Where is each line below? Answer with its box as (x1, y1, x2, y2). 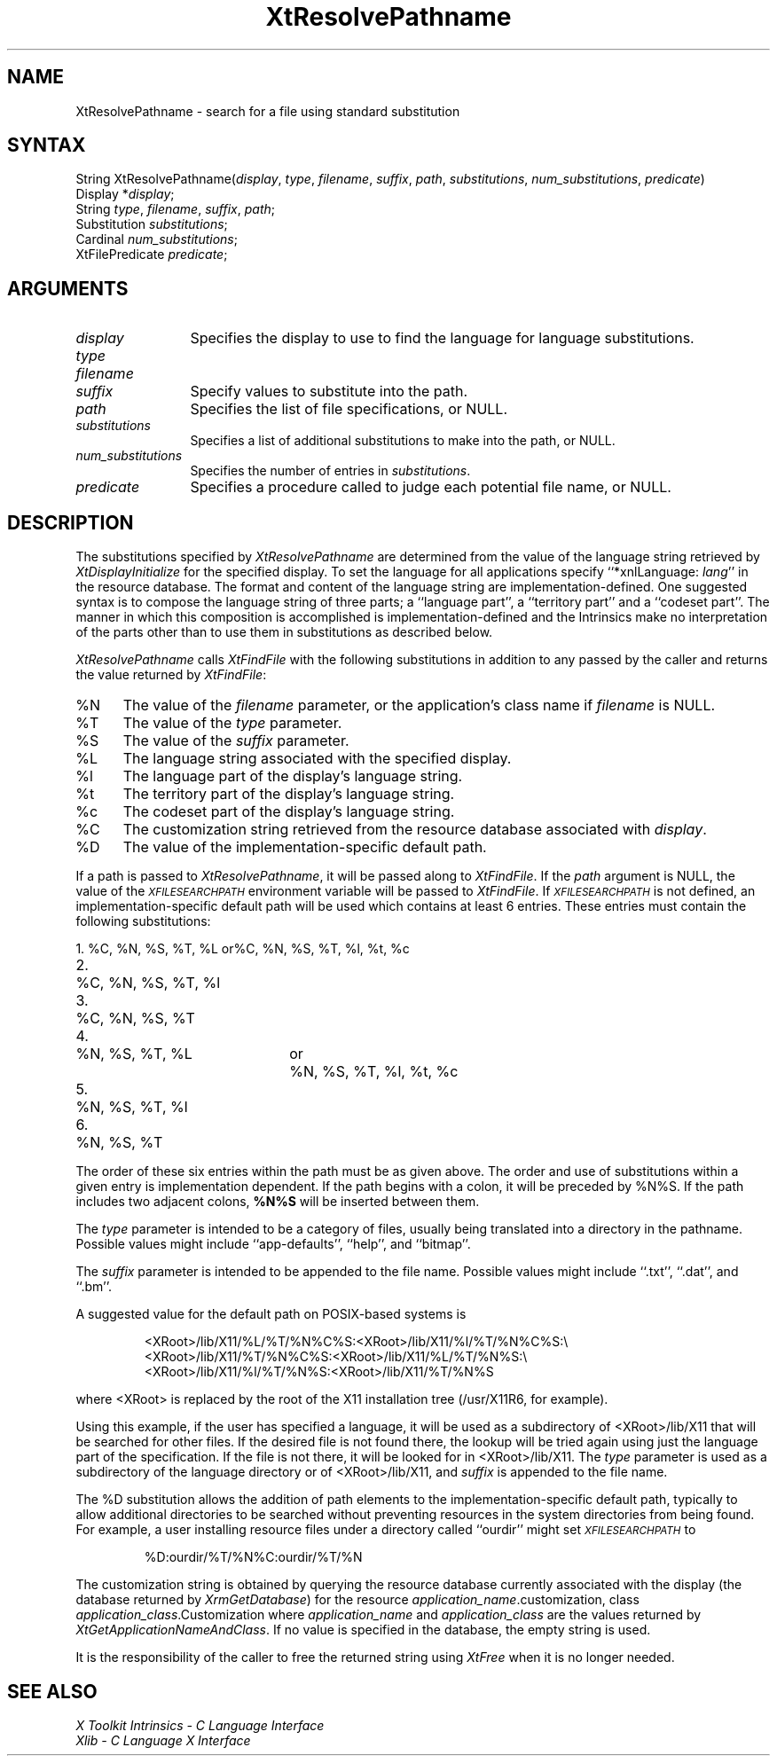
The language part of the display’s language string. (122, 767, 463, 786)
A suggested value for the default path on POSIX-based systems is (75, 1306, 467, 1322)
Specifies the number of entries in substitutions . (190, 463, 471, 479)
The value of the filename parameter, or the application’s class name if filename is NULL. (122, 696, 716, 715)
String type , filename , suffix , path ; (75, 201, 276, 217)
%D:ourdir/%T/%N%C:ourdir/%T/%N (144, 1549, 363, 1565)
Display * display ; (75, 186, 175, 202)
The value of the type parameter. (122, 714, 342, 733)
